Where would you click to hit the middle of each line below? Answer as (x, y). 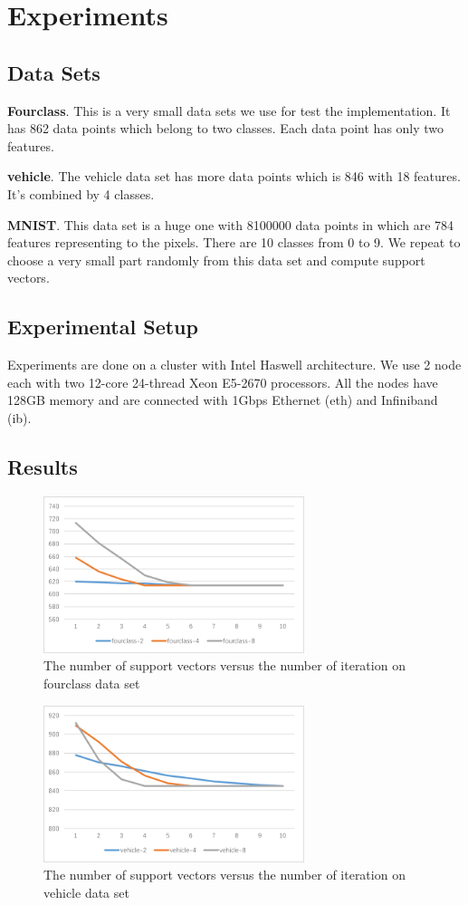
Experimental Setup (103, 327)
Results (43, 466)
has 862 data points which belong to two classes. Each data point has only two (226, 128)
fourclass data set (92, 683)
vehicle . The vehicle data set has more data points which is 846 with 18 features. (234, 176)
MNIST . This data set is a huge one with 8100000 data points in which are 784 (231, 224)
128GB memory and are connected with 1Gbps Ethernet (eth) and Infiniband (223, 400)
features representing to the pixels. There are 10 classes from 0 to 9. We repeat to (234, 242)
